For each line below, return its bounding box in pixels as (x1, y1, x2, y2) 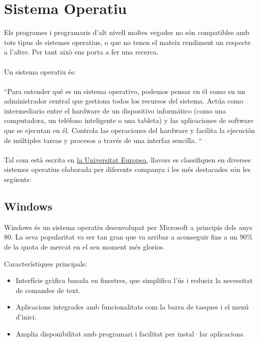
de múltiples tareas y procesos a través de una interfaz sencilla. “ (4, 134, 202, 145)
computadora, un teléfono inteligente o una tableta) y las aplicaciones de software (4, 115, 254, 125)
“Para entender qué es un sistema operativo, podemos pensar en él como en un (4, 85, 245, 96)
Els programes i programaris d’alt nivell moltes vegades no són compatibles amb (4, 27, 250, 37)
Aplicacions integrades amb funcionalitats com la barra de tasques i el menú (15, 301, 249, 312)
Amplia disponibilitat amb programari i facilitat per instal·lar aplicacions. (15, 328, 245, 338)
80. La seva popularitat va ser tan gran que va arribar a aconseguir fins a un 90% (4, 231, 253, 242)
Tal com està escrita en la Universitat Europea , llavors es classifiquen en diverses (4, 154, 251, 164)
